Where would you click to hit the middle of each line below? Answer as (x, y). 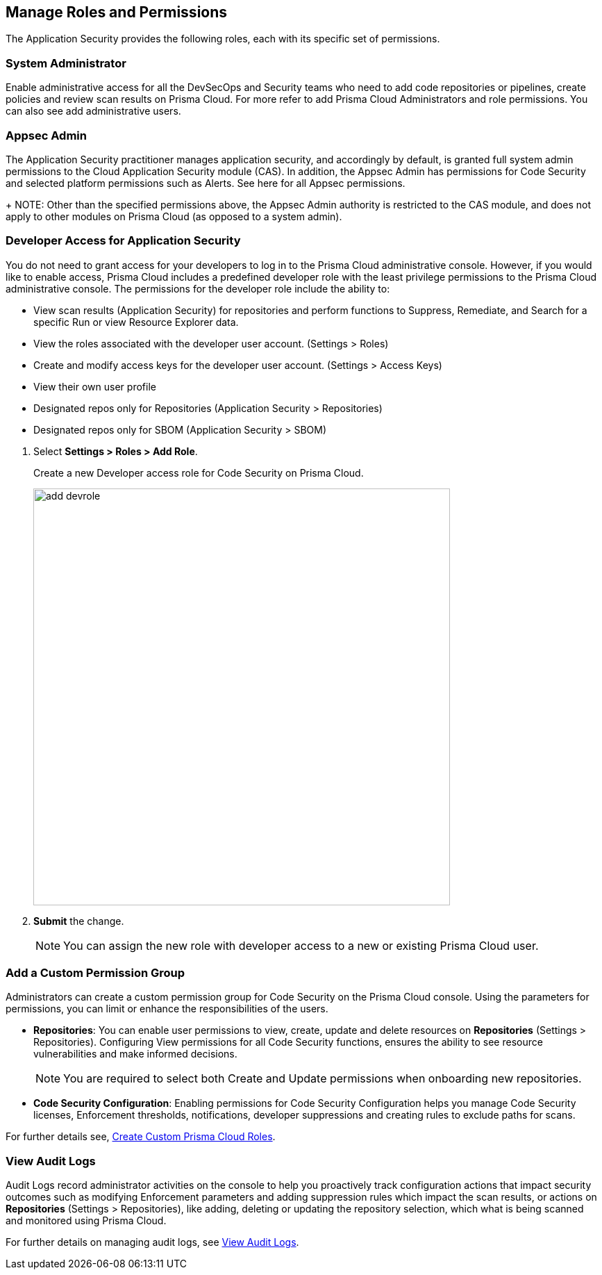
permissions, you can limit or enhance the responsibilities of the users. (167, 1009)
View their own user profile (95, 386)
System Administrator (66, 63)
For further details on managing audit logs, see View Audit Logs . (152, 1242)
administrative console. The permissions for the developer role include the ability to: (198, 288)
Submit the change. (79, 921)
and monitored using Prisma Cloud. (86, 1221)
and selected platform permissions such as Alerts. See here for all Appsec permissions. (206, 183)
